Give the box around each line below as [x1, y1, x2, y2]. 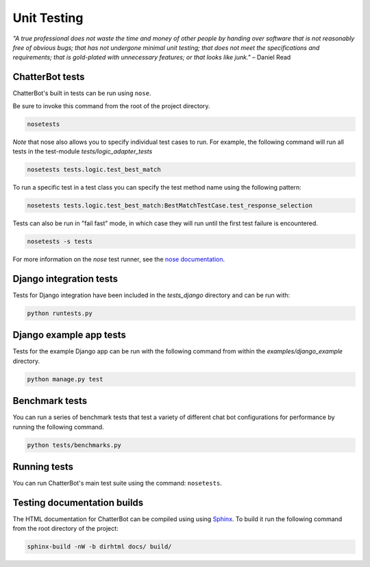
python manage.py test [27, 375, 103, 383]
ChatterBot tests [12, 71, 85, 83]
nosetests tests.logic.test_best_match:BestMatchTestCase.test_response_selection [27, 201, 313, 209]
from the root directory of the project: [12, 525, 119, 533]
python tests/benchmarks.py [27, 441, 121, 449]
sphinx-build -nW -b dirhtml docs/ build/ [27, 543, 172, 551]
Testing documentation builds [12, 496, 144, 508]
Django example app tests [12, 329, 126, 341]
